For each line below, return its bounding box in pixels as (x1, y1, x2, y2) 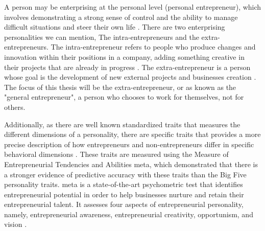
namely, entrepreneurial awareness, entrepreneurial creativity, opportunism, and (4, 209, 253, 219)
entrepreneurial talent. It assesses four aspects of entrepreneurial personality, (4, 199, 244, 210)
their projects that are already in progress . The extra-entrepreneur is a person (4, 61, 251, 72)
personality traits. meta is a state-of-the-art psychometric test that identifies (4, 179, 243, 190)
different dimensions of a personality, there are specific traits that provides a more (4, 129, 261, 140)
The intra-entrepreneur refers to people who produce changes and (51, 41, 256, 52)
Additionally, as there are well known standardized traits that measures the (4, 119, 240, 129)
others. (4, 101, 26, 112)
